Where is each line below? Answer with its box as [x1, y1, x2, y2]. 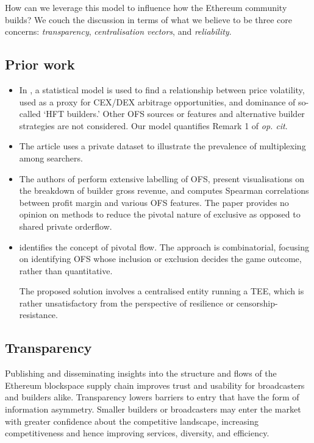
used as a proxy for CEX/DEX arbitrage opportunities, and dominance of [19, 95, 296, 108]
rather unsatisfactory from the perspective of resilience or [19, 296, 234, 309]
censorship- [236, 296, 278, 309]
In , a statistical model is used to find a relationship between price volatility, [19, 83, 305, 96]
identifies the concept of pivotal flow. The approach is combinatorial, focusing [19, 240, 309, 253]
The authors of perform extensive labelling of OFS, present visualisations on [19, 172, 304, 185]
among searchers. [19, 151, 83, 164]
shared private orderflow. [19, 219, 112, 232]
